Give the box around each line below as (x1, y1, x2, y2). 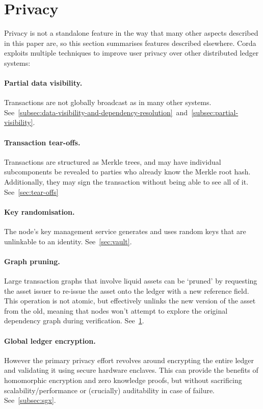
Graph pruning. (4, 255, 60, 266)
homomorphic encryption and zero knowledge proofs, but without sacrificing (4, 374, 242, 385)
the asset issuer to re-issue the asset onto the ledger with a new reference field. (4, 285, 249, 296)
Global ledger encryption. (4, 335, 96, 346)
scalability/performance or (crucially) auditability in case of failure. (4, 385, 215, 395)
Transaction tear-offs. (4, 137, 81, 147)
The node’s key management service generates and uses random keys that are (4, 226, 246, 237)
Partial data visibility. (4, 78, 83, 88)
